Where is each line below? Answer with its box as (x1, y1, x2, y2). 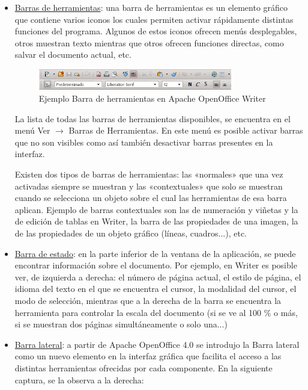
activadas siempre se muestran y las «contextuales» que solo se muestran (14, 179, 283, 192)
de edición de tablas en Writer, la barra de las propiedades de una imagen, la (14, 215, 298, 227)
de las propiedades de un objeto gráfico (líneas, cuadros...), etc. (14, 226, 247, 239)
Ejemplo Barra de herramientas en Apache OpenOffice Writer (38, 92, 266, 105)
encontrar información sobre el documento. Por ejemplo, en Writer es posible (14, 259, 297, 271)
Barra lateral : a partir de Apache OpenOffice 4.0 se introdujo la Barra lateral (14, 338, 300, 350)
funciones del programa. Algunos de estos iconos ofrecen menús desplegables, (14, 25, 297, 37)
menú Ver (14, 124, 50, 137)
